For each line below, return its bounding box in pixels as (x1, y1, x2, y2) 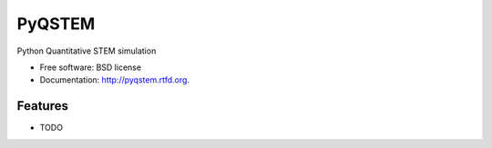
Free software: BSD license (39, 62, 141, 73)
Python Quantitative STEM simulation (16, 45, 157, 56)
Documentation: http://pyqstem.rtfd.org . (39, 74, 190, 85)
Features (16, 98, 68, 113)
